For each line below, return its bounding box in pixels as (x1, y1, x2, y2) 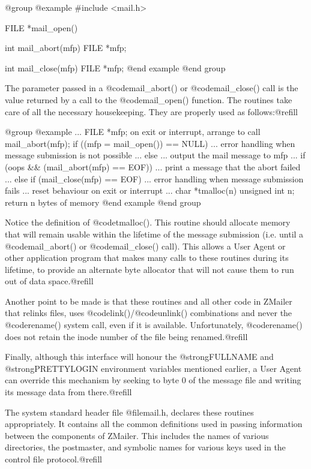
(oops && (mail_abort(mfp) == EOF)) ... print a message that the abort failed (5, 160, 301, 173)
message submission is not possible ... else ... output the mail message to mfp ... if (5, 149, 306, 161)
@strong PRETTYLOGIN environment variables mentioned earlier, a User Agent (5, 362, 302, 374)
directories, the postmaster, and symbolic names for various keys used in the (5, 441, 286, 453)
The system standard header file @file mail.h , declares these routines (5, 405, 254, 418)
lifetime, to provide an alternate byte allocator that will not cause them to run (5, 263, 294, 275)
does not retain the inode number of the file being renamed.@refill (5, 330, 248, 342)
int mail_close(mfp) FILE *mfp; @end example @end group (5, 61, 226, 74)
